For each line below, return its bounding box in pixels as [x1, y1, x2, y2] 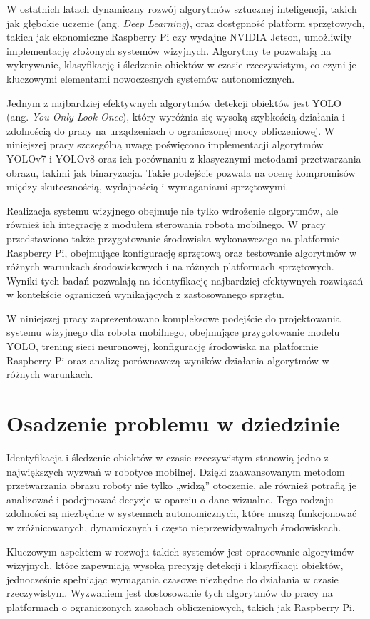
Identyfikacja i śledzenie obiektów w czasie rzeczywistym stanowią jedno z [6, 449, 329, 464]
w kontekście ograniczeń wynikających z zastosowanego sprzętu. [6, 287, 284, 302]
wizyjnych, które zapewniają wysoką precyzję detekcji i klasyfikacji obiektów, [6, 558, 344, 573]
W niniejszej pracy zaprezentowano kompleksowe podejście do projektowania [6, 310, 341, 325]
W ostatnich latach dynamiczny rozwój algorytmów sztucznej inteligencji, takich [6, 1, 357, 16]
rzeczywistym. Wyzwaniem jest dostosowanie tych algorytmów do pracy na [6, 585, 333, 600]
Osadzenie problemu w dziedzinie [6, 409, 340, 438]
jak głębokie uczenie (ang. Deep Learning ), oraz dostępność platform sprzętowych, [6, 15, 365, 30]
